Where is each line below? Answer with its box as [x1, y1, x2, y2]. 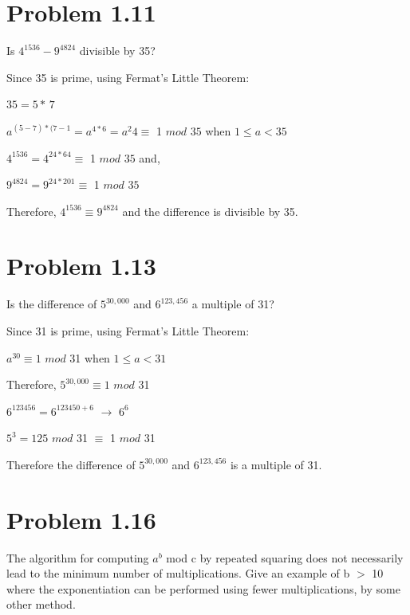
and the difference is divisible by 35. [122, 202, 298, 219]
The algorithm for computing [6, 549, 149, 566]
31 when [69, 349, 110, 366]
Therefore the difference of [6, 456, 136, 472]
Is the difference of [6, 296, 97, 312]
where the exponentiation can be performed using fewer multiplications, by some [6, 580, 400, 597]
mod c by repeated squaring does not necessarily [166, 549, 404, 566]
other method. [6, 596, 76, 613]
